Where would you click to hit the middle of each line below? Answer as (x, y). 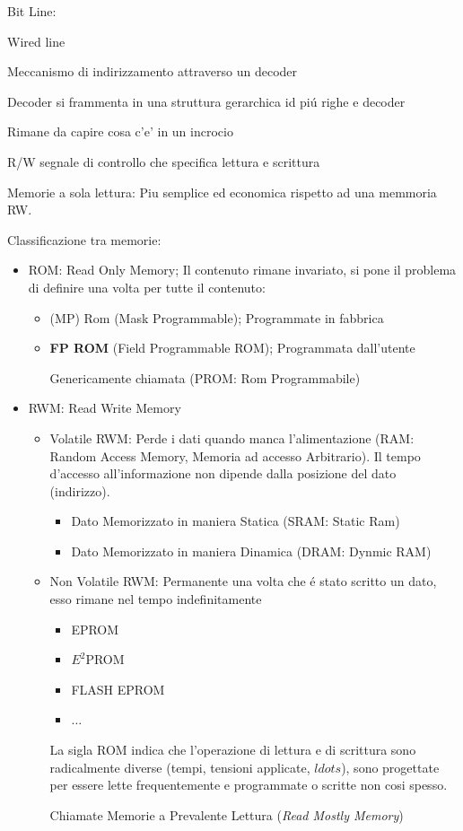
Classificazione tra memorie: (84, 239)
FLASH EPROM (118, 689)
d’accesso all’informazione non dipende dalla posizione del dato (223, 473)
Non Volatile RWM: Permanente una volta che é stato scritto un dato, (243, 581)
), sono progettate (390, 767)
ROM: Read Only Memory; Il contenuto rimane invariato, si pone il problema (242, 270)
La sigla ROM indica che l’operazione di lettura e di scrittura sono (233, 750)
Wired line (36, 41)
